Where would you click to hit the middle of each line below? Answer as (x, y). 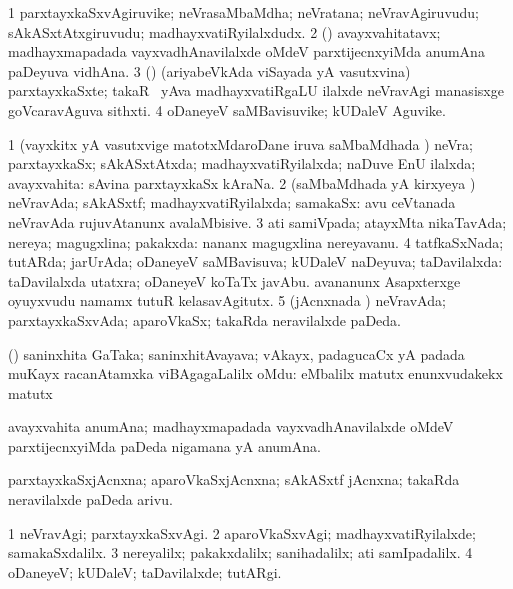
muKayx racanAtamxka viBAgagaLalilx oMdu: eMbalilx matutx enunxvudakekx (255, 373)
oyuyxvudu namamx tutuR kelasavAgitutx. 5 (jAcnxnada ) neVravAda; (227, 300)
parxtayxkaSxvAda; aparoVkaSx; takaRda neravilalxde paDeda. (204, 319)
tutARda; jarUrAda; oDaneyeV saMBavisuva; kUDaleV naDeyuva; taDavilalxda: (255, 261)
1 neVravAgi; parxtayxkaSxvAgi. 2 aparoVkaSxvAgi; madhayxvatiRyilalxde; (242, 532)
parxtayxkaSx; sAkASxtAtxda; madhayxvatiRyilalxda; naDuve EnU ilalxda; (242, 163)
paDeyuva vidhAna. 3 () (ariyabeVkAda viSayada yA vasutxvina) (209, 70)
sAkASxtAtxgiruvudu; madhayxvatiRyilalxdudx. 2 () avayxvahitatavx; (224, 31)
